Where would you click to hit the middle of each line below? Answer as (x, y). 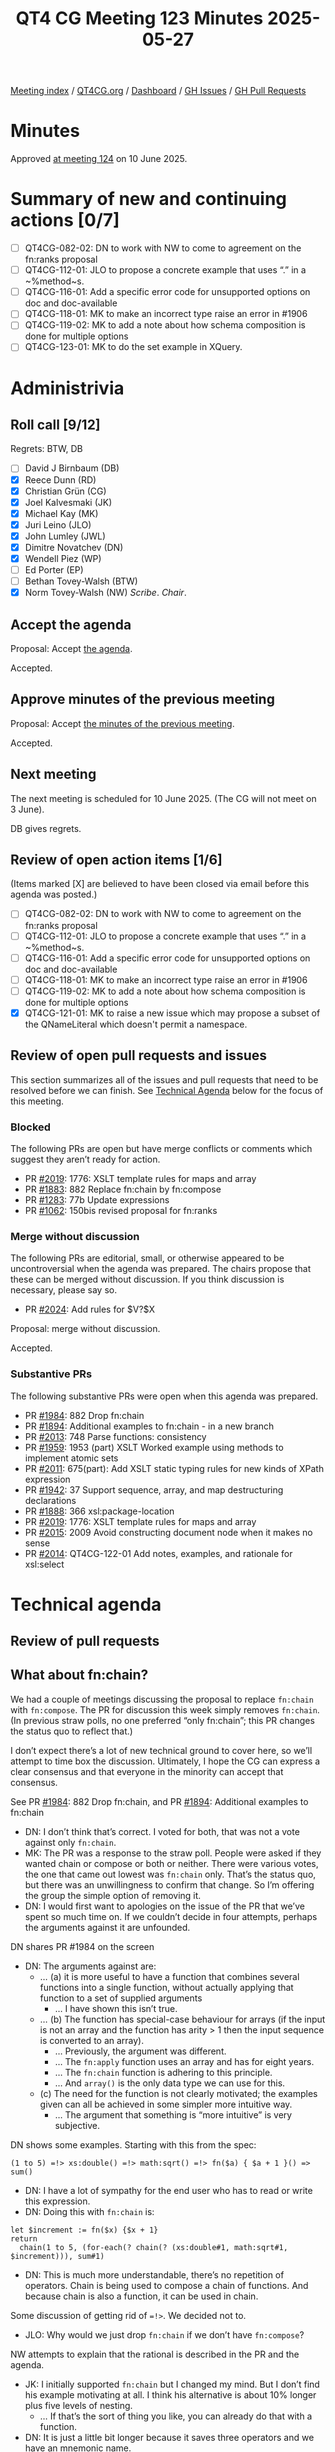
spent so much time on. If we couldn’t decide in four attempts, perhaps (171, 1916)
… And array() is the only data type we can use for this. (170, 2083)
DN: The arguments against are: (90, 1966)
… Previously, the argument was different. (140, 2051)
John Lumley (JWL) (65, 536)
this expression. (57, 2201)
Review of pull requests (85, 1641)
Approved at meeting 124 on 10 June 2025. (99, 159)
